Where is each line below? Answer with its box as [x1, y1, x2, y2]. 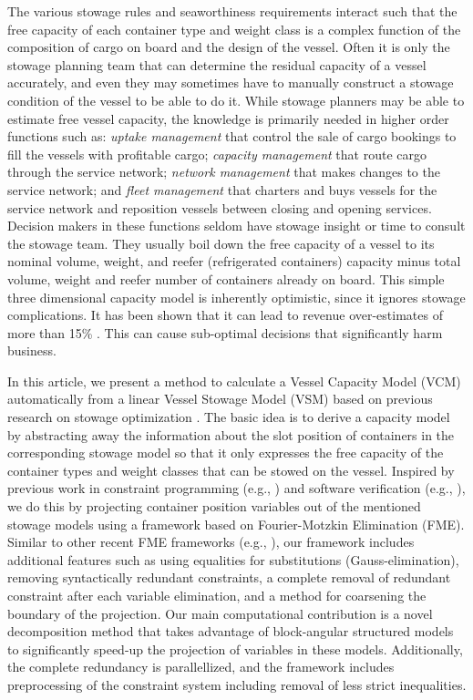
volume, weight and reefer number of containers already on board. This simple [7, 269, 445, 288]
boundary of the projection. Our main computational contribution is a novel [7, 603, 433, 623]
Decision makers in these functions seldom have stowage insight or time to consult [7, 216, 466, 235]
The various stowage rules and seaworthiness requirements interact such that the [7, 2, 458, 20]
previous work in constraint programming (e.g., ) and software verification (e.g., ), [7, 479, 466, 498]
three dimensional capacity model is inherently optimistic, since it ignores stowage [7, 287, 466, 306]
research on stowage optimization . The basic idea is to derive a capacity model [7, 407, 450, 427]
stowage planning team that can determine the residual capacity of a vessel [7, 55, 427, 74]
